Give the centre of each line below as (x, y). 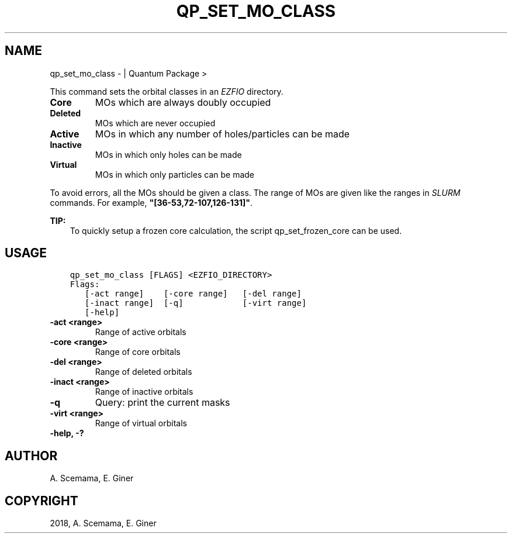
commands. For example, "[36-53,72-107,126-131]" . (151, 202)
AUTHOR (31, 456)
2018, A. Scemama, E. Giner (103, 523)
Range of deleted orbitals (143, 372)
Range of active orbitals (141, 332)
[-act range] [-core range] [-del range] (193, 294)
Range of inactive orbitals (144, 392)
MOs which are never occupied (155, 123)
